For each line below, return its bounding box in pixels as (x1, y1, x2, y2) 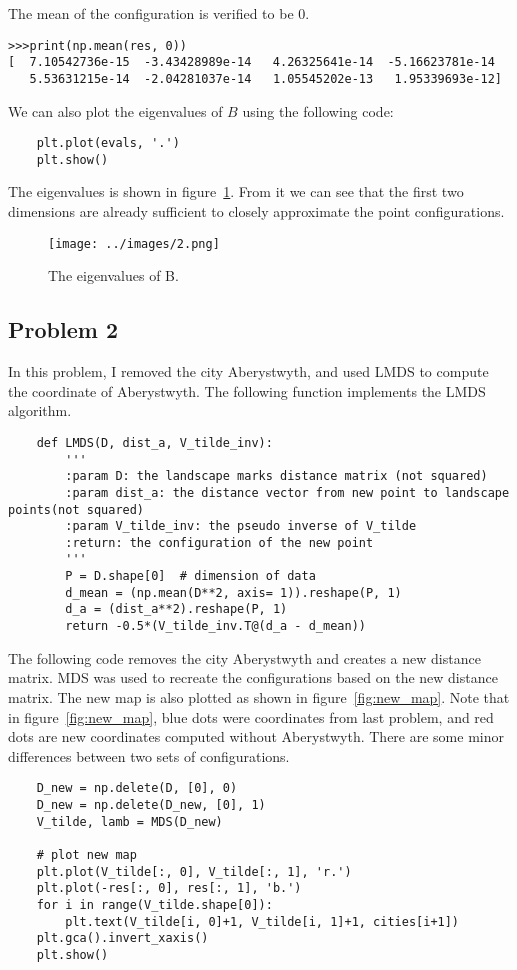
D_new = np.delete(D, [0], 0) (36, 781, 238, 796)
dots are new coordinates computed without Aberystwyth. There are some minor (8, 726, 504, 747)
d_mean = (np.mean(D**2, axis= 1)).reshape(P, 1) (65, 585, 402, 600)
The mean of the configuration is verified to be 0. (8, 3, 310, 23)
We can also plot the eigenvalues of (8, 100, 223, 121)
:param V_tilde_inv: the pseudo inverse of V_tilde (65, 519, 417, 534)
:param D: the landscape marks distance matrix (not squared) (65, 469, 488, 484)
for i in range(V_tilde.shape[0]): (36, 897, 273, 912)
